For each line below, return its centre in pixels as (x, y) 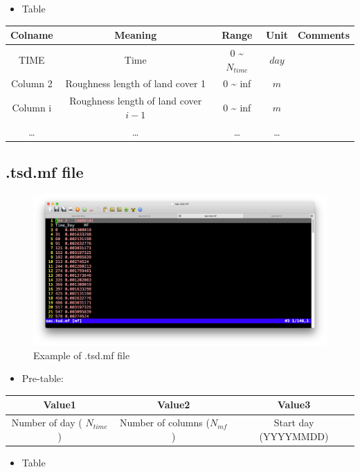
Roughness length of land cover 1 (136, 83)
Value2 (173, 405)
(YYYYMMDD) (294, 436)
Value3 (294, 405)
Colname (32, 35)
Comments (323, 35)
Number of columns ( (164, 423)
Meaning (136, 35)
